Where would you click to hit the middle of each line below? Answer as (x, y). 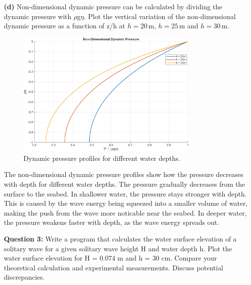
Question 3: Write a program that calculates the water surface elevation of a (120, 239)
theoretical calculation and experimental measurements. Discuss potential (114, 267)
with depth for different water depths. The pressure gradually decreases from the (125, 184)
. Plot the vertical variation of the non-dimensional (160, 16)
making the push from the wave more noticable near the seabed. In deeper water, (125, 212)
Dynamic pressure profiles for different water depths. (102, 158)
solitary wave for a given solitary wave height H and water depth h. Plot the (118, 248)
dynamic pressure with (38, 16)
